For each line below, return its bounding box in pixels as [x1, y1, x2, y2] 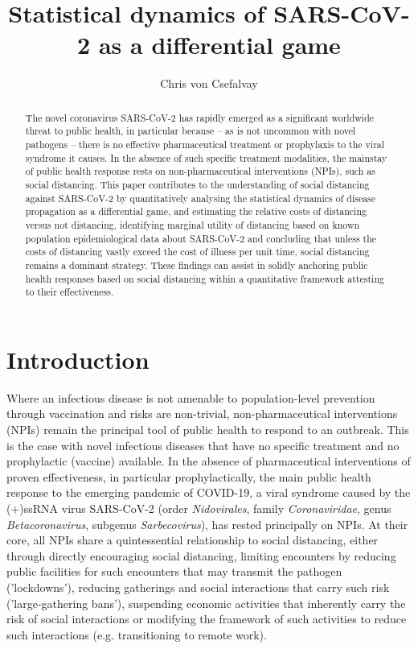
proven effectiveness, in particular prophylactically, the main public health [6, 468, 371, 485]
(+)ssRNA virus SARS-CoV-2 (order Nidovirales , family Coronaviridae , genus [6, 499, 391, 516]
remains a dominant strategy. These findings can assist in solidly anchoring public [25, 258, 368, 271]
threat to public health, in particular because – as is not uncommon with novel [25, 124, 356, 138]
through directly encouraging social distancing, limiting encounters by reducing [6, 547, 396, 564]
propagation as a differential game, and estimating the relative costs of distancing [25, 205, 367, 218]
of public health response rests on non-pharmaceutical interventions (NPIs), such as [25, 164, 375, 178]
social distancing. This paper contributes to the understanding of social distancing [25, 177, 370, 191]
